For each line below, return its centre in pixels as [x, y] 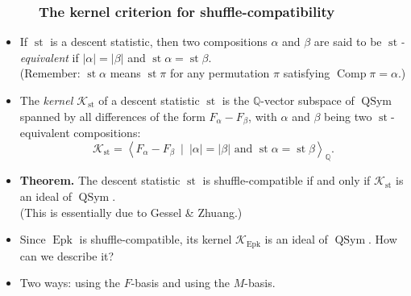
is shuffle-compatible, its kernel [156, 239]
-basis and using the [181, 283]
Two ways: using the [70, 283]
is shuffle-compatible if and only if [286, 180]
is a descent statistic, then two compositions [159, 42]
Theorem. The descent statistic [100, 180]
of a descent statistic [149, 100]
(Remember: [50, 73]
